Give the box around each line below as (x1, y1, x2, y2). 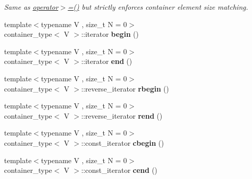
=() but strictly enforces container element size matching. (67, 2, 248, 12)
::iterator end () (81, 56, 132, 66)
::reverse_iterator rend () (81, 110, 163, 121)
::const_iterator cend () (81, 165, 157, 175)
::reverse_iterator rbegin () (81, 83, 169, 94)
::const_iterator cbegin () (81, 137, 164, 148)
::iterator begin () (81, 29, 139, 39)
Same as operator (4, 2, 58, 12)
